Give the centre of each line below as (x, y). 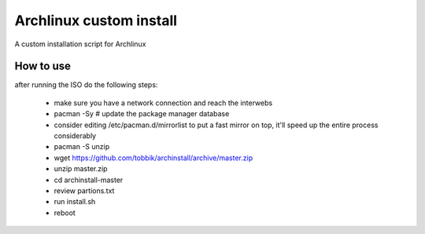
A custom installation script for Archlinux (80, 44)
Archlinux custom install (96, 20)
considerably (75, 136)
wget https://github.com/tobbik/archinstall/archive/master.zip (153, 158)
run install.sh (75, 202)
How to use (42, 66)
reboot (65, 213)
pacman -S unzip (82, 147)
